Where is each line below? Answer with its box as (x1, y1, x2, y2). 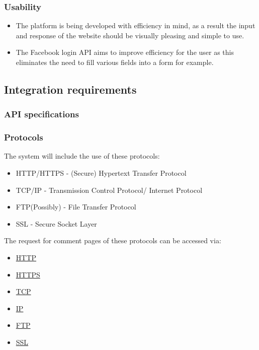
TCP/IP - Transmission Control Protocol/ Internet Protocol (16, 184, 203, 195)
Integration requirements (4, 81, 137, 97)
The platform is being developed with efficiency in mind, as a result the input (16, 20, 255, 31)
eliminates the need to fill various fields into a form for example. (16, 57, 214, 67)
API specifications (4, 108, 79, 120)
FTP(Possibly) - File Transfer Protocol (16, 201, 136, 212)
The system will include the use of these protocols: (4, 151, 160, 161)
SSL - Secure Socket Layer (16, 218, 97, 229)
